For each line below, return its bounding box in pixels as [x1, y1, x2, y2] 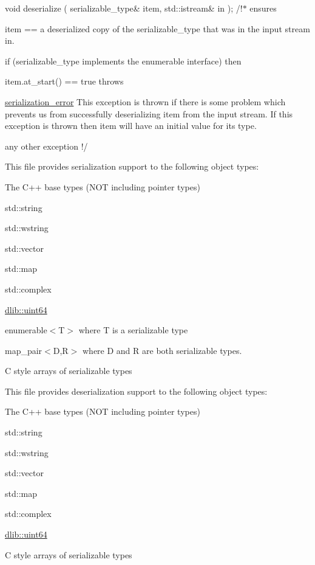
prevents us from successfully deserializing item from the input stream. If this [5, 107, 293, 120]
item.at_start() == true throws [5, 75, 124, 88]
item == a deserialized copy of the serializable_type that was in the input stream [5, 22, 310, 35]
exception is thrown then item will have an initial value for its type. [5, 119, 257, 132]
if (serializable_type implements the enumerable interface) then [5, 54, 242, 67]
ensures [249, 2, 277, 14]
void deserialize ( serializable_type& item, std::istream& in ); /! [5, 2, 243, 14]
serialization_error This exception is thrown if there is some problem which [5, 95, 286, 108]
